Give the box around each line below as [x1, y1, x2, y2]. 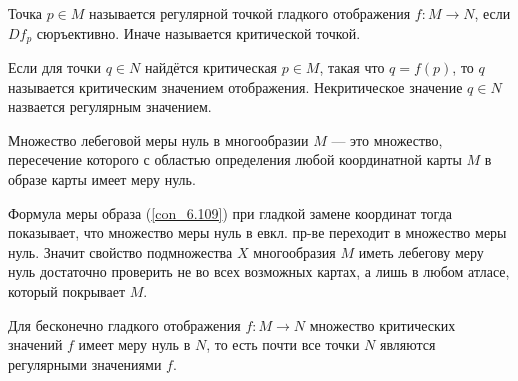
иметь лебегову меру [358, 241, 484, 262]
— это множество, [331, 129, 443, 150]
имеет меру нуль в [78, 334, 191, 355]
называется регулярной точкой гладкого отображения [89, 3, 411, 23]
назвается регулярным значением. [8, 96, 212, 117]
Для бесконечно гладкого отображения [8, 314, 241, 335]
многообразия [253, 241, 336, 262]
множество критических [309, 314, 456, 335]
